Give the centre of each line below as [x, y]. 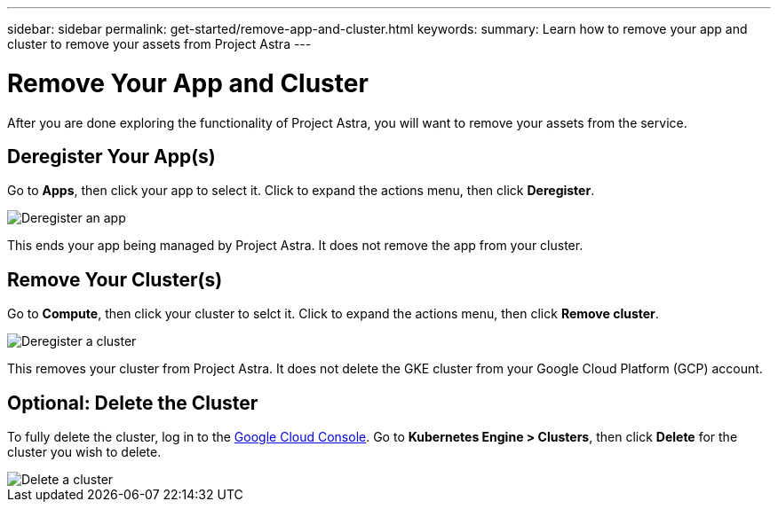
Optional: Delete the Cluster [133, 403]
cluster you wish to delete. [84, 452]
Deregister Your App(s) [111, 156]
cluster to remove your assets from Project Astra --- [159, 44]
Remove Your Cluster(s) [115, 279]
